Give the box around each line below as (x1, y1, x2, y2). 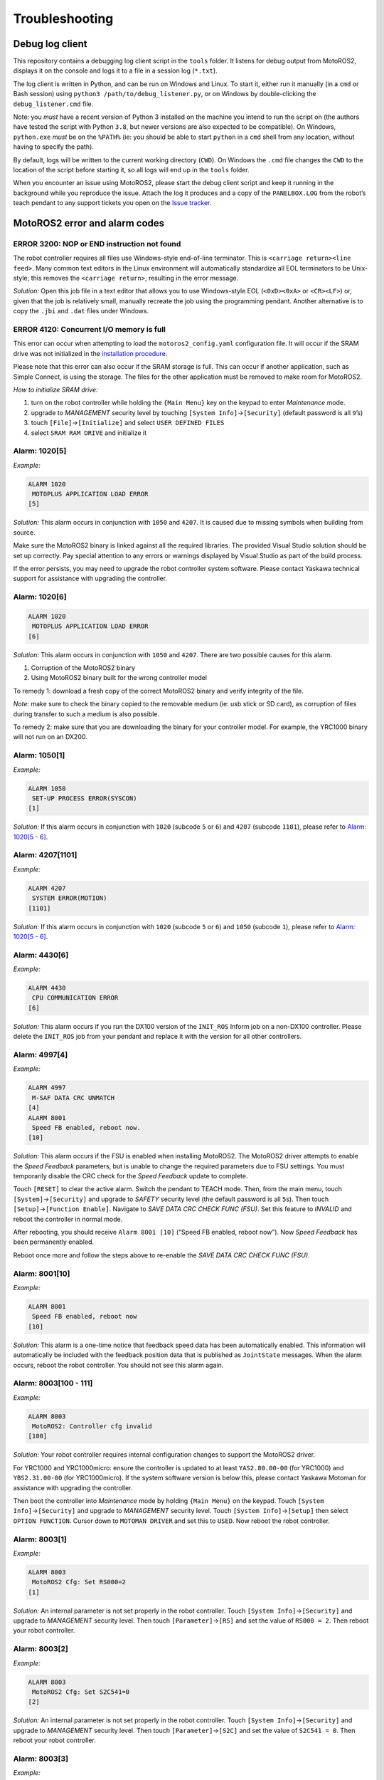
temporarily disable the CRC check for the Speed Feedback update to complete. (13, 1172, 248, 1180)
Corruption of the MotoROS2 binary (31, 664, 135, 672)
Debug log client (13, 38, 88, 50)
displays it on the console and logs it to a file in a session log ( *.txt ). (13, 66, 218, 75)
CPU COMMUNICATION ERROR (32, 994, 119, 1002)
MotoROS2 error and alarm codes (13, 217, 165, 229)
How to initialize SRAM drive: (13, 385, 99, 394)
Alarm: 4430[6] (13, 950, 69, 960)
